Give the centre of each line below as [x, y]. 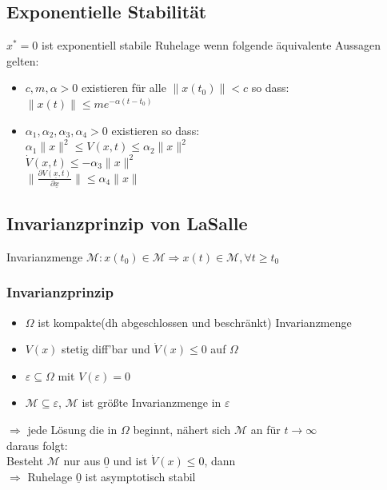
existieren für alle [124, 88]
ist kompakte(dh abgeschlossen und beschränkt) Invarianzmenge [195, 322]
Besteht [25, 461]
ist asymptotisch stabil [140, 476]
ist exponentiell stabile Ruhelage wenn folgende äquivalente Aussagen [211, 45]
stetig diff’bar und [106, 349]
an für [265, 429]
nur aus [82, 461]
